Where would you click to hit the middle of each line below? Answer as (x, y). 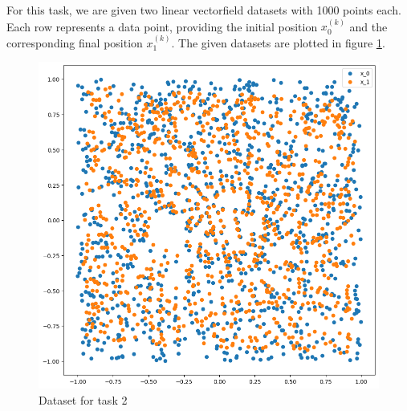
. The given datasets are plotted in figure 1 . (278, 42)
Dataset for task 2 (83, 399)
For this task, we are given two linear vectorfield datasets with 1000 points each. (204, 10)
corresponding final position (75, 42)
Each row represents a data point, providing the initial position (162, 26)
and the (368, 26)
